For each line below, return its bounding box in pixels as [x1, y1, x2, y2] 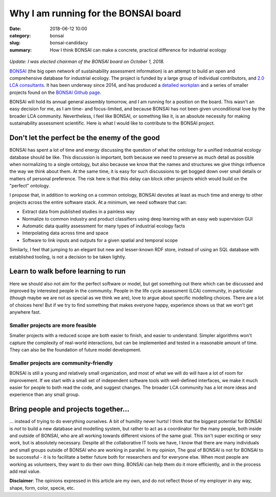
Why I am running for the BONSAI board [9, 8, 181, 19]
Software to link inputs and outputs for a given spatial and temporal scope [22, 237, 178, 243]
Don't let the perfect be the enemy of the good [9, 133, 160, 143]
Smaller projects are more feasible [9, 322, 97, 329]
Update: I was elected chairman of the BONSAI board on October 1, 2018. [9, 59, 165, 65]
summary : [9, 46, 32, 53]
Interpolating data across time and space [22, 230, 109, 236]
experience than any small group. [9, 391, 80, 398]
